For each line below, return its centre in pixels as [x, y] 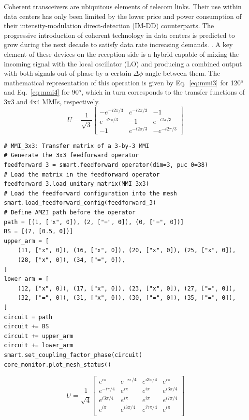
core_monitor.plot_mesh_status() [58, 364]
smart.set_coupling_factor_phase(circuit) [73, 355]
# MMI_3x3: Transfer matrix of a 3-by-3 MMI [77, 146]
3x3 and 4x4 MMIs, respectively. [52, 101]
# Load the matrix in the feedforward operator [82, 174]
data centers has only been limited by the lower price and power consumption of [123, 16]
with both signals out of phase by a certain [68, 73]
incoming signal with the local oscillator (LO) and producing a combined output [123, 63]
